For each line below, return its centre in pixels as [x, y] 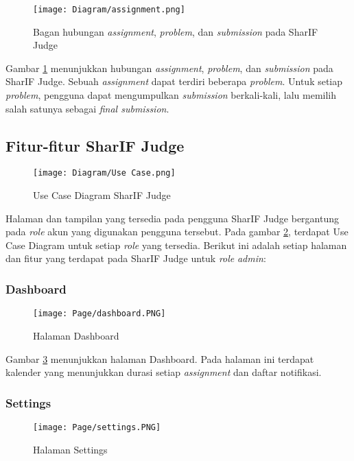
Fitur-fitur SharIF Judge [95, 145]
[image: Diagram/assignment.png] [109, 10]
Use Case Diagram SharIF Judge [102, 195]
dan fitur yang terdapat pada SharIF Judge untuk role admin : [136, 258]
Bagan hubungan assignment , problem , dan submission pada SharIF [176, 31]
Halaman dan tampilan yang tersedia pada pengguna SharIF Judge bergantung [172, 218]
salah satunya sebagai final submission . [87, 108]
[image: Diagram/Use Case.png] [104, 173]
